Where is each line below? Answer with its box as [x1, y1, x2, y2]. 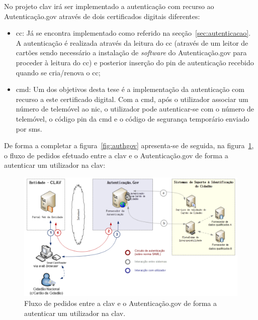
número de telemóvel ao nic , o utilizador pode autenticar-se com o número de [16, 103, 254, 114]
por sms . [16, 123, 42, 134]
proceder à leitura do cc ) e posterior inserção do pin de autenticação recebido [16, 57, 254, 67]
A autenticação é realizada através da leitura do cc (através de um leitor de [16, 37, 248, 48]
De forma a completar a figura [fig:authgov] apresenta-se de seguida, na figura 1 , [4, 140, 254, 151]
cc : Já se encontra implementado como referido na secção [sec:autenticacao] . [16, 28, 251, 38]
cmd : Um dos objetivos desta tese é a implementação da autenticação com [16, 84, 244, 94]
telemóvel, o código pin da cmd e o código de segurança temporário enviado [16, 113, 249, 124]
